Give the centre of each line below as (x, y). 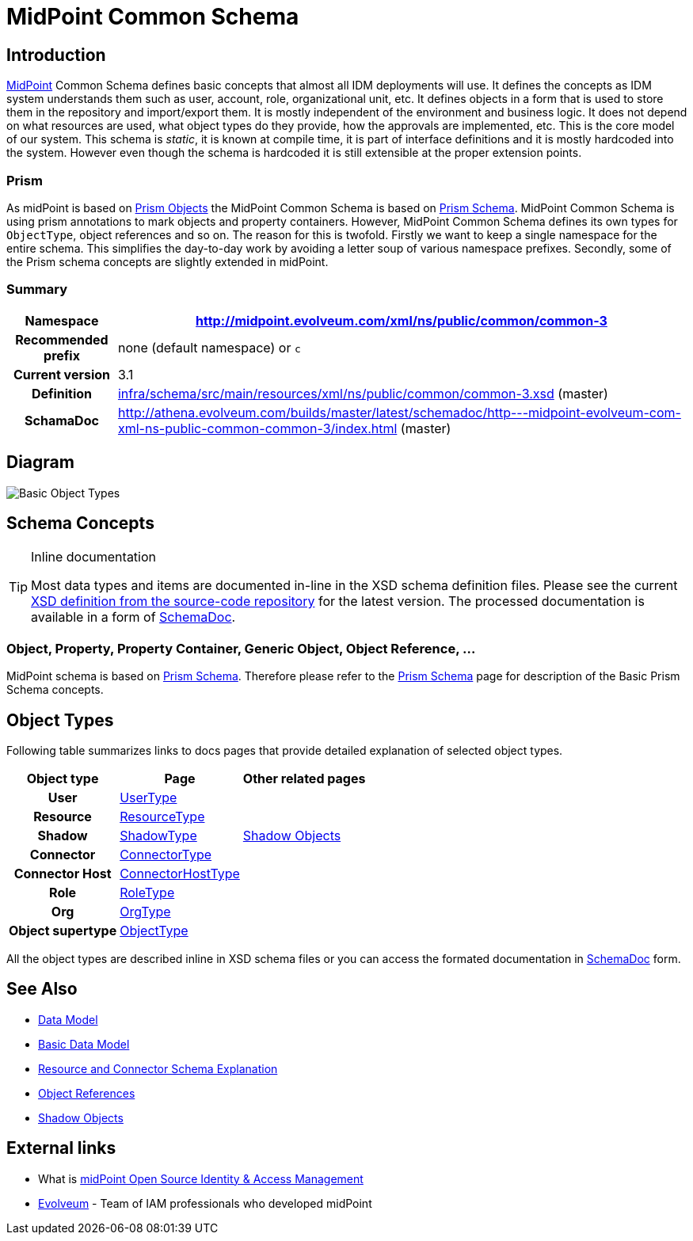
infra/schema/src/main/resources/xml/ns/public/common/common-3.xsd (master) (363, 393)
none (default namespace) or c (209, 347)
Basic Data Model (84, 1044)
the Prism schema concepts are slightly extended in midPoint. (168, 261)
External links (61, 1148)
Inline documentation (94, 557)
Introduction (56, 55)
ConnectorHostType (180, 873)
